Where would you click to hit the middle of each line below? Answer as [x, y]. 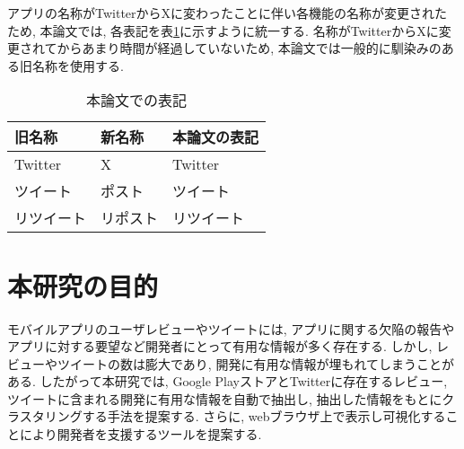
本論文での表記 [137, 101]
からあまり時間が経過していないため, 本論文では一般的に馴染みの [249, 48]
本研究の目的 [83, 285]
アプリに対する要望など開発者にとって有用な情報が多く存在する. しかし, [220, 346]
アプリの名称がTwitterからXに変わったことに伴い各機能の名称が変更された [228, 13]
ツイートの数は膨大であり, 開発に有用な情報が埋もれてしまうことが [255, 363]
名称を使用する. [78, 65]
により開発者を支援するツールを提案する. [140, 434]
